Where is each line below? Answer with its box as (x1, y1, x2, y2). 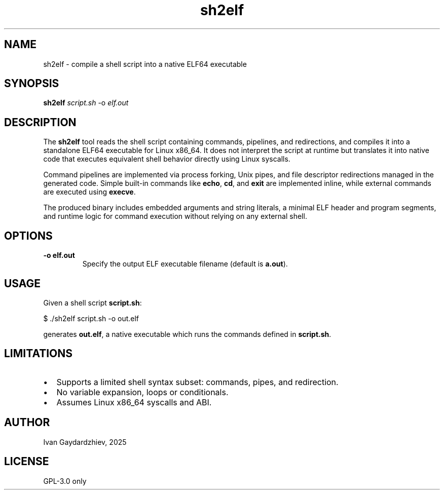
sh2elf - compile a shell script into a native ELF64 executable (43, 59, 247, 68)
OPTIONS (4, 229, 53, 242)
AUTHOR (4, 416, 50, 429)
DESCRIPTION (4, 116, 77, 129)
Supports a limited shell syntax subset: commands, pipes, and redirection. (56, 376, 339, 387)
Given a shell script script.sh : (43, 298, 142, 307)
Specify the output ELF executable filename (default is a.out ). (82, 259, 288, 269)
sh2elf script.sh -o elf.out (43, 98, 129, 107)
